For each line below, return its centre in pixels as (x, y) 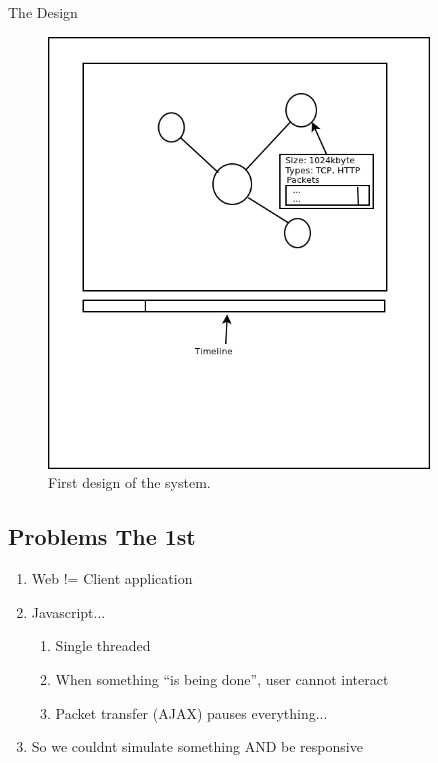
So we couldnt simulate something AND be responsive (197, 746)
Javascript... (68, 611)
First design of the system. (129, 482)
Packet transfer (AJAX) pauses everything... (191, 712)
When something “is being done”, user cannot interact (222, 679)
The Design (43, 12)
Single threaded (103, 645)
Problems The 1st (102, 536)
